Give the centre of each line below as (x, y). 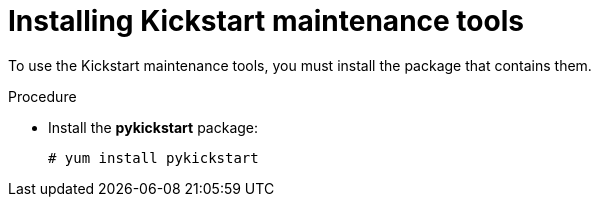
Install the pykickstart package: (153, 127)
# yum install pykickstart (153, 157)
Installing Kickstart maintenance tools (266, 21)
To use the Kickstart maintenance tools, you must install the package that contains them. (300, 65)
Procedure (42, 96)
